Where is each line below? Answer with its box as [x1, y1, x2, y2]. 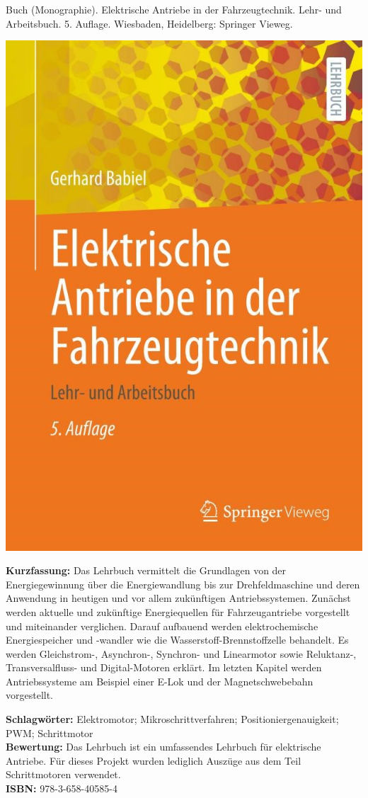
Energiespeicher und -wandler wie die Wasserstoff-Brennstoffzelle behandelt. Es [6, 632, 349, 647]
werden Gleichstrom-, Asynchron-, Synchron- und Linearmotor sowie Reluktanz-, [6, 646, 357, 661]
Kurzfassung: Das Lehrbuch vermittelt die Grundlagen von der [6, 563, 287, 578]
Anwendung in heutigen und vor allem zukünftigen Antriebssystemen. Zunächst [6, 591, 351, 605]
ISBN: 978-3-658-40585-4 [6, 781, 117, 796]
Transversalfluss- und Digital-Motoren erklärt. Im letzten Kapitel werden [6, 660, 322, 675]
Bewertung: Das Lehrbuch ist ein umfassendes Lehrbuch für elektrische [6, 739, 321, 754]
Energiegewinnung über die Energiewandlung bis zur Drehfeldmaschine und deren [6, 576, 360, 591]
